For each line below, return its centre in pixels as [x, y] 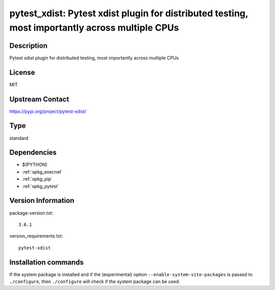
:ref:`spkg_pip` [37, 179]
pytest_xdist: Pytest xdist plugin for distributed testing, [129, 13]
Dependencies [33, 153]
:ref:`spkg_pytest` [41, 186]
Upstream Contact [39, 99]
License [22, 72]
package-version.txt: [31, 213]
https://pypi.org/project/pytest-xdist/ [48, 111]
